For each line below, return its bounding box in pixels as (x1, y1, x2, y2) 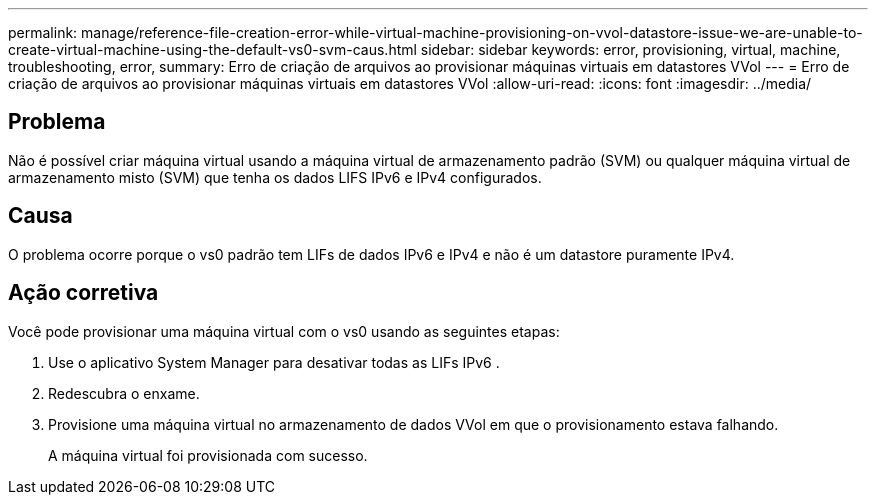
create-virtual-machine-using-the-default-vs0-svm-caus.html (8, 41, 417, 58)
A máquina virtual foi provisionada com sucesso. (48, 446, 368, 464)
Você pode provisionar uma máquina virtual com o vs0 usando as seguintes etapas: (8, 322, 560, 340)
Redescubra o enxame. (48, 384, 200, 402)
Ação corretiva (8, 280, 159, 306)
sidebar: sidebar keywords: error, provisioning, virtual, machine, (420, 41, 841, 58)
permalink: (8, 24, 78, 41)
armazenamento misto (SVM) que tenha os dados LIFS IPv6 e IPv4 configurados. (8, 168, 542, 186)
